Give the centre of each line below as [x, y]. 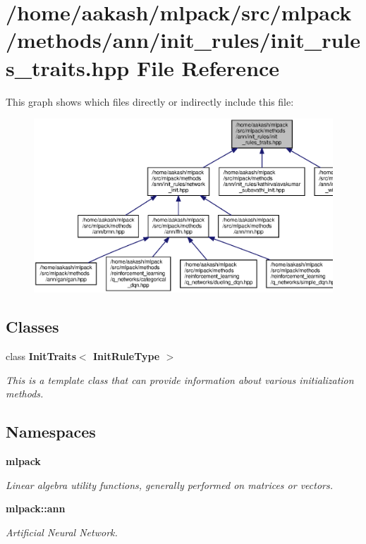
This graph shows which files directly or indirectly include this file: [150, 101]
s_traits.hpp [68, 67]
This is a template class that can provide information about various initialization [180, 379]
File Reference [208, 67]
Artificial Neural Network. [62, 532]
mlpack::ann [36, 508]
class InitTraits [41, 356]
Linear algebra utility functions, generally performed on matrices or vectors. [170, 484]
